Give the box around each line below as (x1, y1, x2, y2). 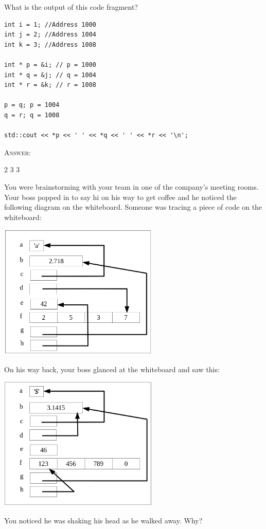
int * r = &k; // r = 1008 (4, 81, 96, 89)
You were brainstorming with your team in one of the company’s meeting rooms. (4, 181, 259, 192)
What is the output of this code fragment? (4, 2, 138, 12)
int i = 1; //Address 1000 (4, 21, 96, 28)
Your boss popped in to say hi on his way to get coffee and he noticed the (4, 191, 237, 202)
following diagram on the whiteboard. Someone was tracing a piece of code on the (4, 202, 262, 212)
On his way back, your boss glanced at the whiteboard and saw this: (4, 363, 220, 374)
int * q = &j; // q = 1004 (4, 71, 96, 79)
